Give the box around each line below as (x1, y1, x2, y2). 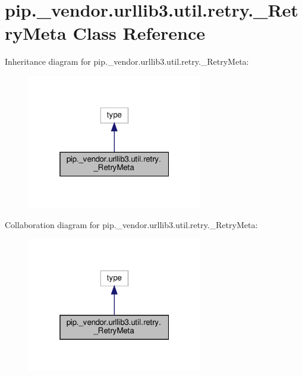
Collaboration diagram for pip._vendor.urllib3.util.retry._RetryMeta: (5, 218, 258, 230)
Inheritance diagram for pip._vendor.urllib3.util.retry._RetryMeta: (5, 55, 249, 68)
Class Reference (73, 21, 205, 45)
